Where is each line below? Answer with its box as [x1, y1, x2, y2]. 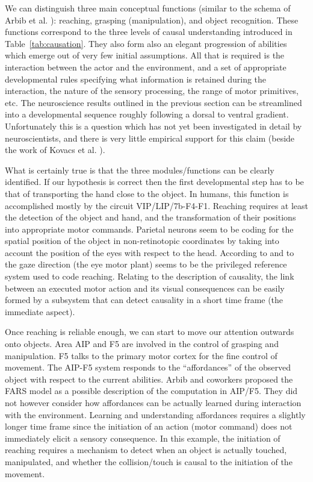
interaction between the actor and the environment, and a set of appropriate [5, 60, 287, 73]
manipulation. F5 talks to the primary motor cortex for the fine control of [5, 349, 277, 361]
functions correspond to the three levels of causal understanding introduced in [5, 25, 293, 38]
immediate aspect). [5, 305, 75, 318]
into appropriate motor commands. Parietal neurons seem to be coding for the [5, 222, 294, 235]
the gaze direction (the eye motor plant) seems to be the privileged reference [5, 258, 287, 271]
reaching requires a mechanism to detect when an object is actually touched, [5, 443, 287, 456]
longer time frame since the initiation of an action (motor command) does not [5, 420, 293, 433]
